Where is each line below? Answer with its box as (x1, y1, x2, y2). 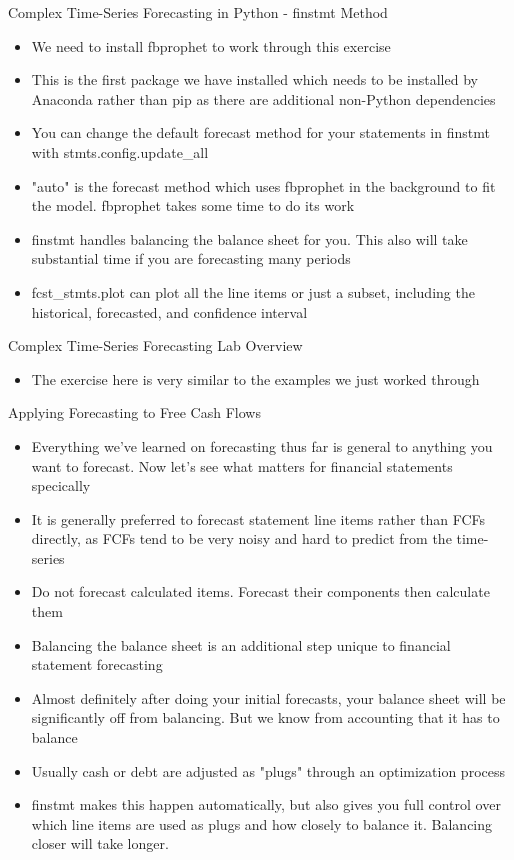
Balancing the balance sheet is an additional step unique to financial (31, 634, 451, 655)
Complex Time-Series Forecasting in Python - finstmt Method (8, 2, 388, 22)
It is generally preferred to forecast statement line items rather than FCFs (31, 508, 486, 529)
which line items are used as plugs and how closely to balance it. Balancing (31, 813, 493, 834)
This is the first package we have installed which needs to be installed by (31, 69, 478, 90)
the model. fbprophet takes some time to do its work (31, 195, 355, 216)
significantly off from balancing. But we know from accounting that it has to (31, 707, 500, 728)
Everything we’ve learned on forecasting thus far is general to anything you (31, 435, 493, 456)
